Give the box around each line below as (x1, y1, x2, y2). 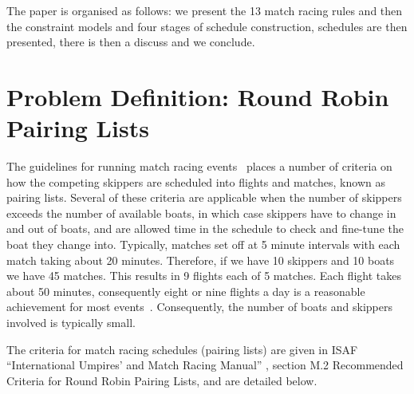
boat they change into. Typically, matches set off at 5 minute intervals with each (6, 236, 400, 253)
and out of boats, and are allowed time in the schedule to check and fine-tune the (6, 220, 404, 237)
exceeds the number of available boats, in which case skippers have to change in (6, 204, 396, 221)
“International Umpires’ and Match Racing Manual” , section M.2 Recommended (6, 357, 404, 373)
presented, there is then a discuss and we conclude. (6, 33, 255, 50)
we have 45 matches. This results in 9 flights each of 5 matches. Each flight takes (6, 267, 401, 284)
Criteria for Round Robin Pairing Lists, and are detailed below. (6, 372, 317, 388)
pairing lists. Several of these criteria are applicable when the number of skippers (6, 189, 402, 206)
